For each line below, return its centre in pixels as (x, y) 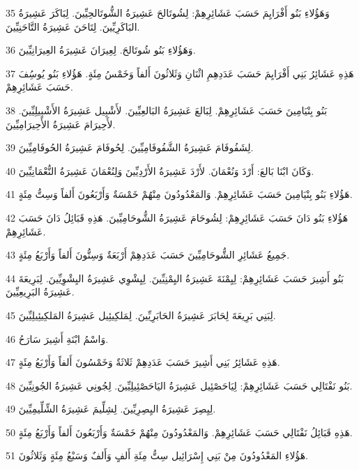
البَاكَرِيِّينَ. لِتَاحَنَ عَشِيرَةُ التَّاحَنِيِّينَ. (73, 26)
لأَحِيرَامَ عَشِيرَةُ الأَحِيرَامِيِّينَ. (61, 124)
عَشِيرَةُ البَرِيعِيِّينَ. (40, 292)
